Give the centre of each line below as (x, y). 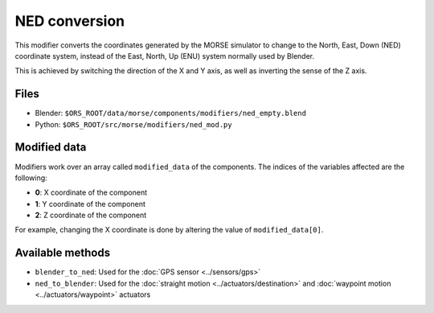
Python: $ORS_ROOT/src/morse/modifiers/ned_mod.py (133, 124)
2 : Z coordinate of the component (91, 215)
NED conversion (70, 21)
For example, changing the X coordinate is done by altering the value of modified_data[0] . (169, 230)
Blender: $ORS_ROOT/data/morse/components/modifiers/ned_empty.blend (171, 113)
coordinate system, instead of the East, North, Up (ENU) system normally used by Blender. (165, 56)
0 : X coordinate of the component (91, 192)
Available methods (63, 253)
